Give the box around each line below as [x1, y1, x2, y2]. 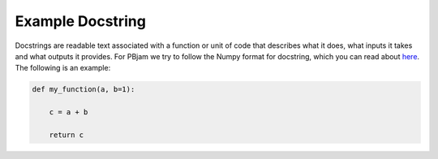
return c [49, 130, 84, 140]
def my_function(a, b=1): [32, 85, 135, 94]
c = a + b [49, 108, 88, 117]
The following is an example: [15, 63, 111, 73]
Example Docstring [15, 12, 146, 30]
